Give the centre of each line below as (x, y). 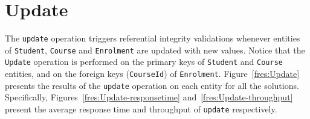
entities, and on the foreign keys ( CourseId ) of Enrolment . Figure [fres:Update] (152, 74)
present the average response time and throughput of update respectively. (141, 109)
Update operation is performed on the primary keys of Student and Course (144, 62)
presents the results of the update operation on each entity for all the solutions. (152, 85)
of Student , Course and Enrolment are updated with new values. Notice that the (155, 50)
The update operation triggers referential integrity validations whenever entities (153, 38)
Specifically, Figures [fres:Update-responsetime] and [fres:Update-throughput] (149, 97)
